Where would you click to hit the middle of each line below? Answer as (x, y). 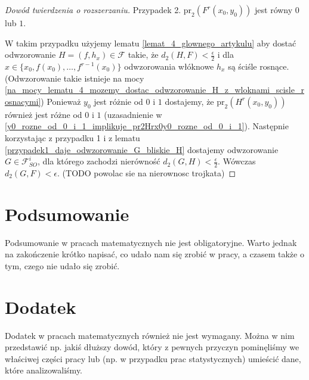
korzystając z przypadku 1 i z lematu (72, 137)
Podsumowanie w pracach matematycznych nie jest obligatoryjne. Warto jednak (151, 242)
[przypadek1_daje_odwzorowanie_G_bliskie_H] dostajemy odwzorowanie (142, 149)
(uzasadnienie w (133, 114)
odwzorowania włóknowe (169, 66)
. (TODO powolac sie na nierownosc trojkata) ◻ (147, 173)
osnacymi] (23, 101)
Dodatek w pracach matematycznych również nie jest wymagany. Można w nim (150, 335)
